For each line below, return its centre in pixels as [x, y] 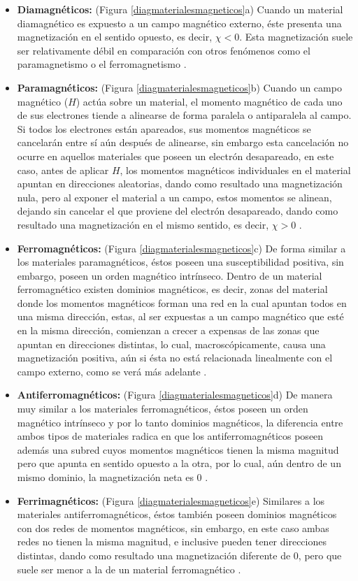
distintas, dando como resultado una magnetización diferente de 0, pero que [179, 555]
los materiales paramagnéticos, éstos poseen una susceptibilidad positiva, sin [180, 262]
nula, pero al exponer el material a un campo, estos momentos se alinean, [174, 197]
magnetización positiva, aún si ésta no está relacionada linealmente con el [175, 358]
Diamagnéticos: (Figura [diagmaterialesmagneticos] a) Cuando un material [180, 9]
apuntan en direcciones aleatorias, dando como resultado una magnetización [180, 184]
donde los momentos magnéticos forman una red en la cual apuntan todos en [182, 302]
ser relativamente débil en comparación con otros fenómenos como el [164, 50]
